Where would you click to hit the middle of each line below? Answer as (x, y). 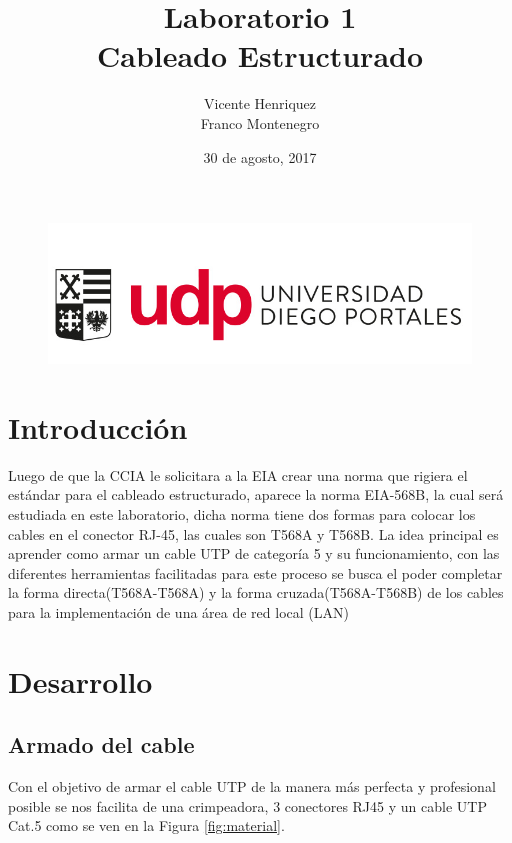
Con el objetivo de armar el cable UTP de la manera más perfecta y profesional (252, 786)
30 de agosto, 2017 (260, 156)
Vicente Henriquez (260, 103)
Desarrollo (80, 680)
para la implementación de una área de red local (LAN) (178, 611)
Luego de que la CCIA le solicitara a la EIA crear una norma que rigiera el (238, 474)
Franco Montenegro (260, 122)
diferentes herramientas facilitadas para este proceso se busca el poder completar (255, 572)
